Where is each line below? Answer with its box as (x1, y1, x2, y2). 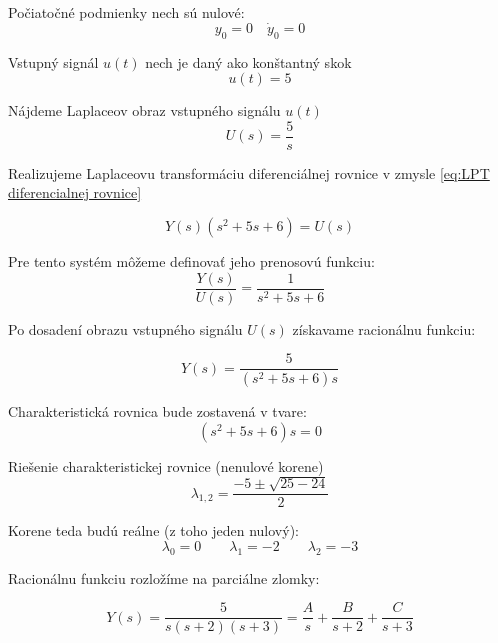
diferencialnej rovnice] (8, 182, 142, 203)
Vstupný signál (8, 51, 99, 72)
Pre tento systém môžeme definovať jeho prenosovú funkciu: (8, 251, 375, 272)
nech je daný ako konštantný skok (145, 51, 352, 72)
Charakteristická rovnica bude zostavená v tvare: (8, 401, 307, 422)
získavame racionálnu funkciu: (292, 318, 476, 339)
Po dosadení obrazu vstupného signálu (8, 318, 243, 339)
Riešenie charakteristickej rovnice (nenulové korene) (8, 455, 324, 476)
